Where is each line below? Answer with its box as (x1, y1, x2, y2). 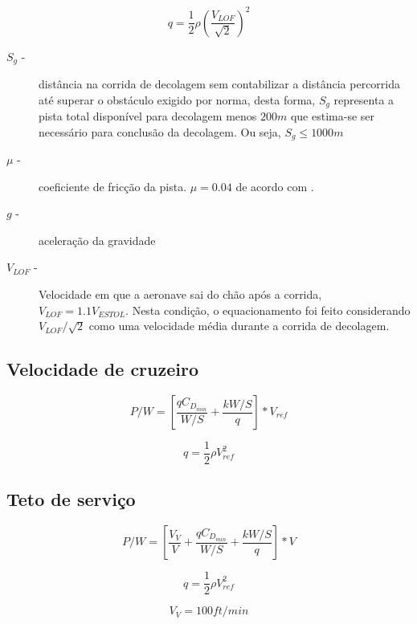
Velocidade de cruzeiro (6, 357, 199, 381)
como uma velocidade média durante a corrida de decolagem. (88, 317, 390, 334)
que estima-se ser (290, 108, 375, 124)
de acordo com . (235, 177, 314, 194)
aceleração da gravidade (39, 231, 156, 248)
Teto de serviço (6, 487, 136, 512)
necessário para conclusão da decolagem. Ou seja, (39, 123, 281, 140)
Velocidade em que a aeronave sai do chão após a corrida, (39, 286, 322, 303)
